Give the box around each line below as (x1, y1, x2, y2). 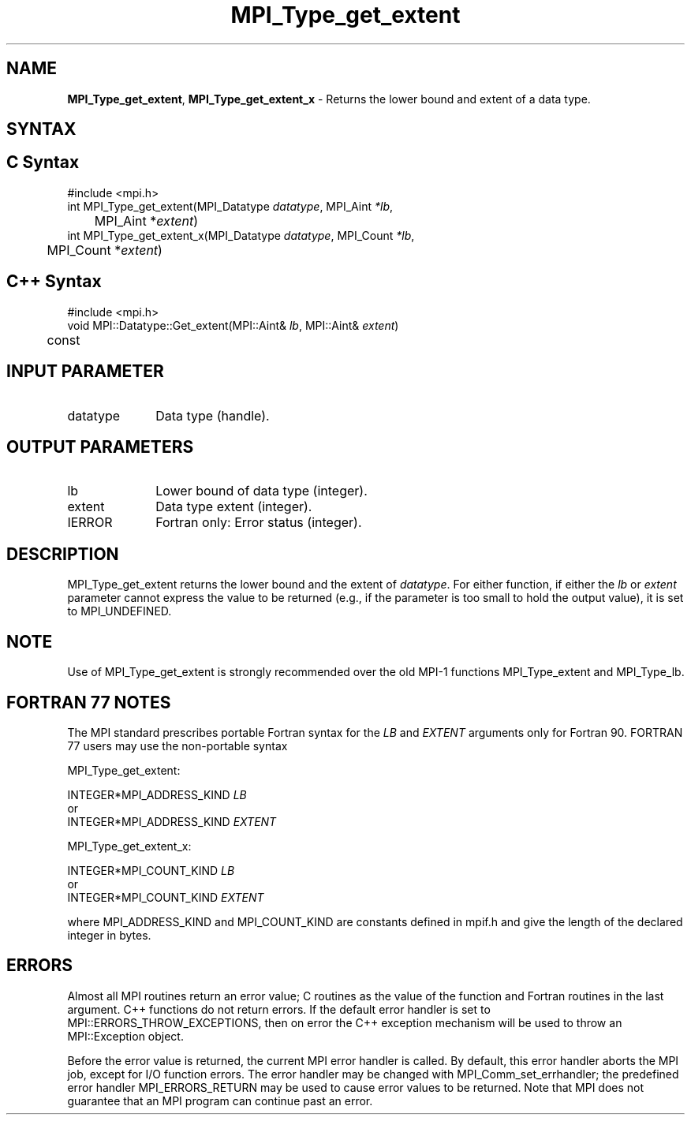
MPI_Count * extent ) (47, 241, 162, 258)
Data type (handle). (155, 407, 270, 424)
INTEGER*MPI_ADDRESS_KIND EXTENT (67, 814, 277, 828)
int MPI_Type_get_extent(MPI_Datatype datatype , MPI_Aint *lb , (67, 199, 394, 213)
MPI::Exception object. (67, 1029, 184, 1043)
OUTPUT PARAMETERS (6, 436, 194, 457)
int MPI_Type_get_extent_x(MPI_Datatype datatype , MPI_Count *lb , (67, 228, 415, 242)
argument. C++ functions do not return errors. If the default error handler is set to (67, 1002, 491, 1016)
